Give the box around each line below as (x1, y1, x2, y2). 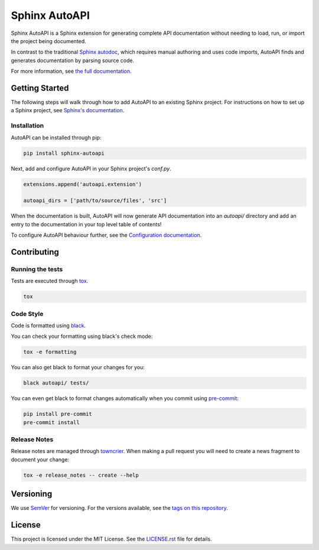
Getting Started (11, 83, 69, 93)
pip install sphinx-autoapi (23, 149, 105, 157)
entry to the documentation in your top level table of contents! (11, 220, 162, 227)
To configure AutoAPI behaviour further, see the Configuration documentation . (11, 232, 202, 239)
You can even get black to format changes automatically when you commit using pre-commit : (11, 395, 239, 402)
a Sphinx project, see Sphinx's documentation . (11, 107, 125, 114)
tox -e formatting (23, 349, 77, 356)
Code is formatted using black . (11, 322, 86, 329)
